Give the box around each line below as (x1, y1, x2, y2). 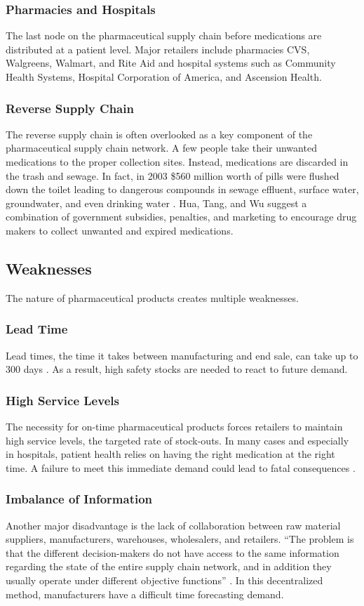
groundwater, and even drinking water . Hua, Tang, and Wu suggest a (6, 195, 307, 210)
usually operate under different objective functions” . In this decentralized (6, 572, 323, 587)
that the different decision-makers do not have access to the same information (6, 545, 339, 560)
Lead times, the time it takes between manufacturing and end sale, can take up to (6, 348, 358, 362)
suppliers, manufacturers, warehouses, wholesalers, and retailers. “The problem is (6, 532, 354, 546)
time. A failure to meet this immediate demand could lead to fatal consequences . (6, 460, 356, 475)
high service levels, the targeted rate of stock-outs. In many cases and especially (6, 433, 349, 447)
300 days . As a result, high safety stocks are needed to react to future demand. (6, 362, 348, 376)
